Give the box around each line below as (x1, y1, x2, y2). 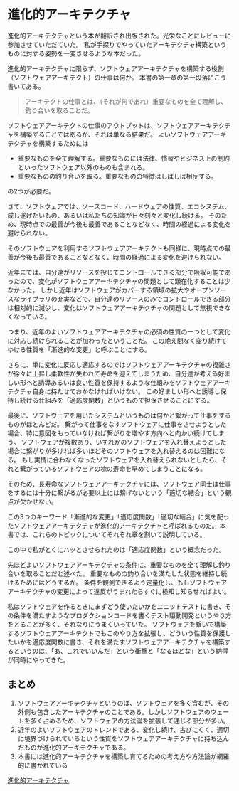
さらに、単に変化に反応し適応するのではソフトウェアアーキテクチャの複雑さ (7, 360, 231, 368)
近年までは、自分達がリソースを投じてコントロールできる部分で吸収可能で (7, 267, 225, 276)
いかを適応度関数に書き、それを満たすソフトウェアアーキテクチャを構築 (13, 637, 225, 646)
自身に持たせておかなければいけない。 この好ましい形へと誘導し (31, 387, 221, 395)
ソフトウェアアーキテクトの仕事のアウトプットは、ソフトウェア (7, 121, 194, 129)
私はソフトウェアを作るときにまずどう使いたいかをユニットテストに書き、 (7, 602, 225, 610)
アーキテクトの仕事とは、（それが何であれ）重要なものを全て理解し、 (24, 97, 228, 105)
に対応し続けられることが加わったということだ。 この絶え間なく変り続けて (7, 336, 228, 345)
